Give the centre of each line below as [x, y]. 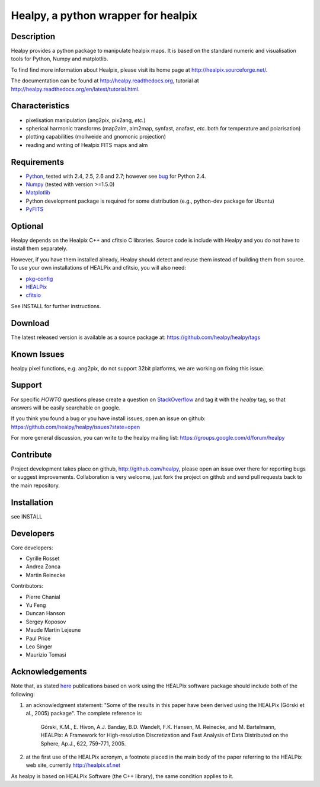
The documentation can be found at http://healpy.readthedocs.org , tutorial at [105, 81]
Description [33, 36]
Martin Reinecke [46, 575]
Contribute [31, 454]
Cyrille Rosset [43, 558]
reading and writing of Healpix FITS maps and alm [87, 145]
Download [30, 323]
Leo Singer [39, 647]
